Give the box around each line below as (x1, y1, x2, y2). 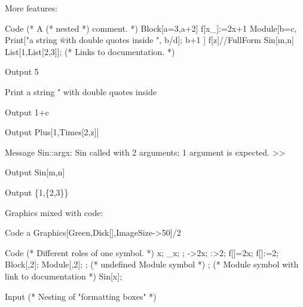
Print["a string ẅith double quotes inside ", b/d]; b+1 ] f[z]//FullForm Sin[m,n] (5, 34, 295, 46)
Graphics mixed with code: (5, 206, 103, 218)
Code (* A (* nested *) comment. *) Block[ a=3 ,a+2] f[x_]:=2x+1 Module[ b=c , (5, 22, 297, 34)
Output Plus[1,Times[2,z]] (5, 126, 99, 138)
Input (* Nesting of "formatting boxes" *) (5, 290, 157, 302)
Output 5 (5, 65, 39, 78)
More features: (5, 2, 58, 14)
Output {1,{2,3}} (5, 186, 69, 198)
